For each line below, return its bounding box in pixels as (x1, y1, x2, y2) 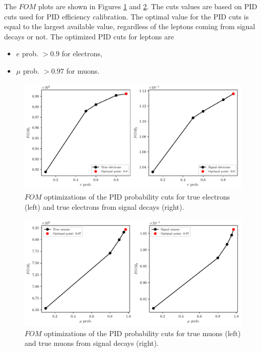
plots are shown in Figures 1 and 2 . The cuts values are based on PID (38, 1, 257, 11)
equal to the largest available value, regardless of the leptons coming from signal (4, 21, 255, 32)
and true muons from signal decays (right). (25, 338, 159, 348)
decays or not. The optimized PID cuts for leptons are (4, 31, 174, 41)
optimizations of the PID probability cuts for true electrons (43, 191, 230, 202)
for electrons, (61, 48, 102, 59)
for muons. (66, 65, 100, 76)
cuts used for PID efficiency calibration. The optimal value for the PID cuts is (4, 11, 249, 21)
